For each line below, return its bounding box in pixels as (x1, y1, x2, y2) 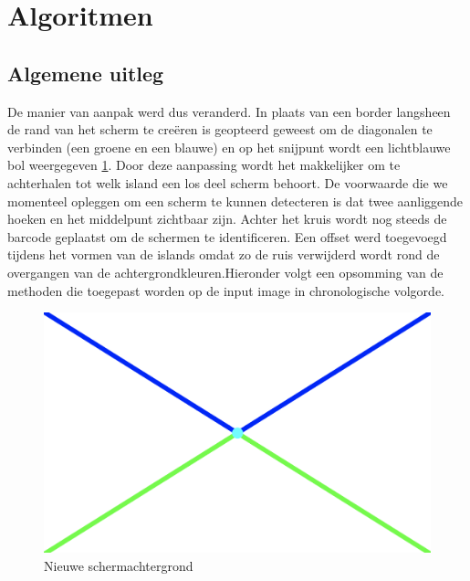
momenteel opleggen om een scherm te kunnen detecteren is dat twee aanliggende (7, 191, 464, 210)
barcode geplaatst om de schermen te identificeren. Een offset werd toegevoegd (7, 227, 447, 246)
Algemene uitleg (7, 58, 164, 87)
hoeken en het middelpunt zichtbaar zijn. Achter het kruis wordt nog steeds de (7, 209, 447, 228)
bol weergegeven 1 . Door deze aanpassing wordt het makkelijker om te (7, 155, 401, 174)
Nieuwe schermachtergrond (44, 555, 193, 575)
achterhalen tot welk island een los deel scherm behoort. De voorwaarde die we (7, 173, 448, 192)
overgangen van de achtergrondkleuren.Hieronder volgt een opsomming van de (7, 262, 444, 281)
